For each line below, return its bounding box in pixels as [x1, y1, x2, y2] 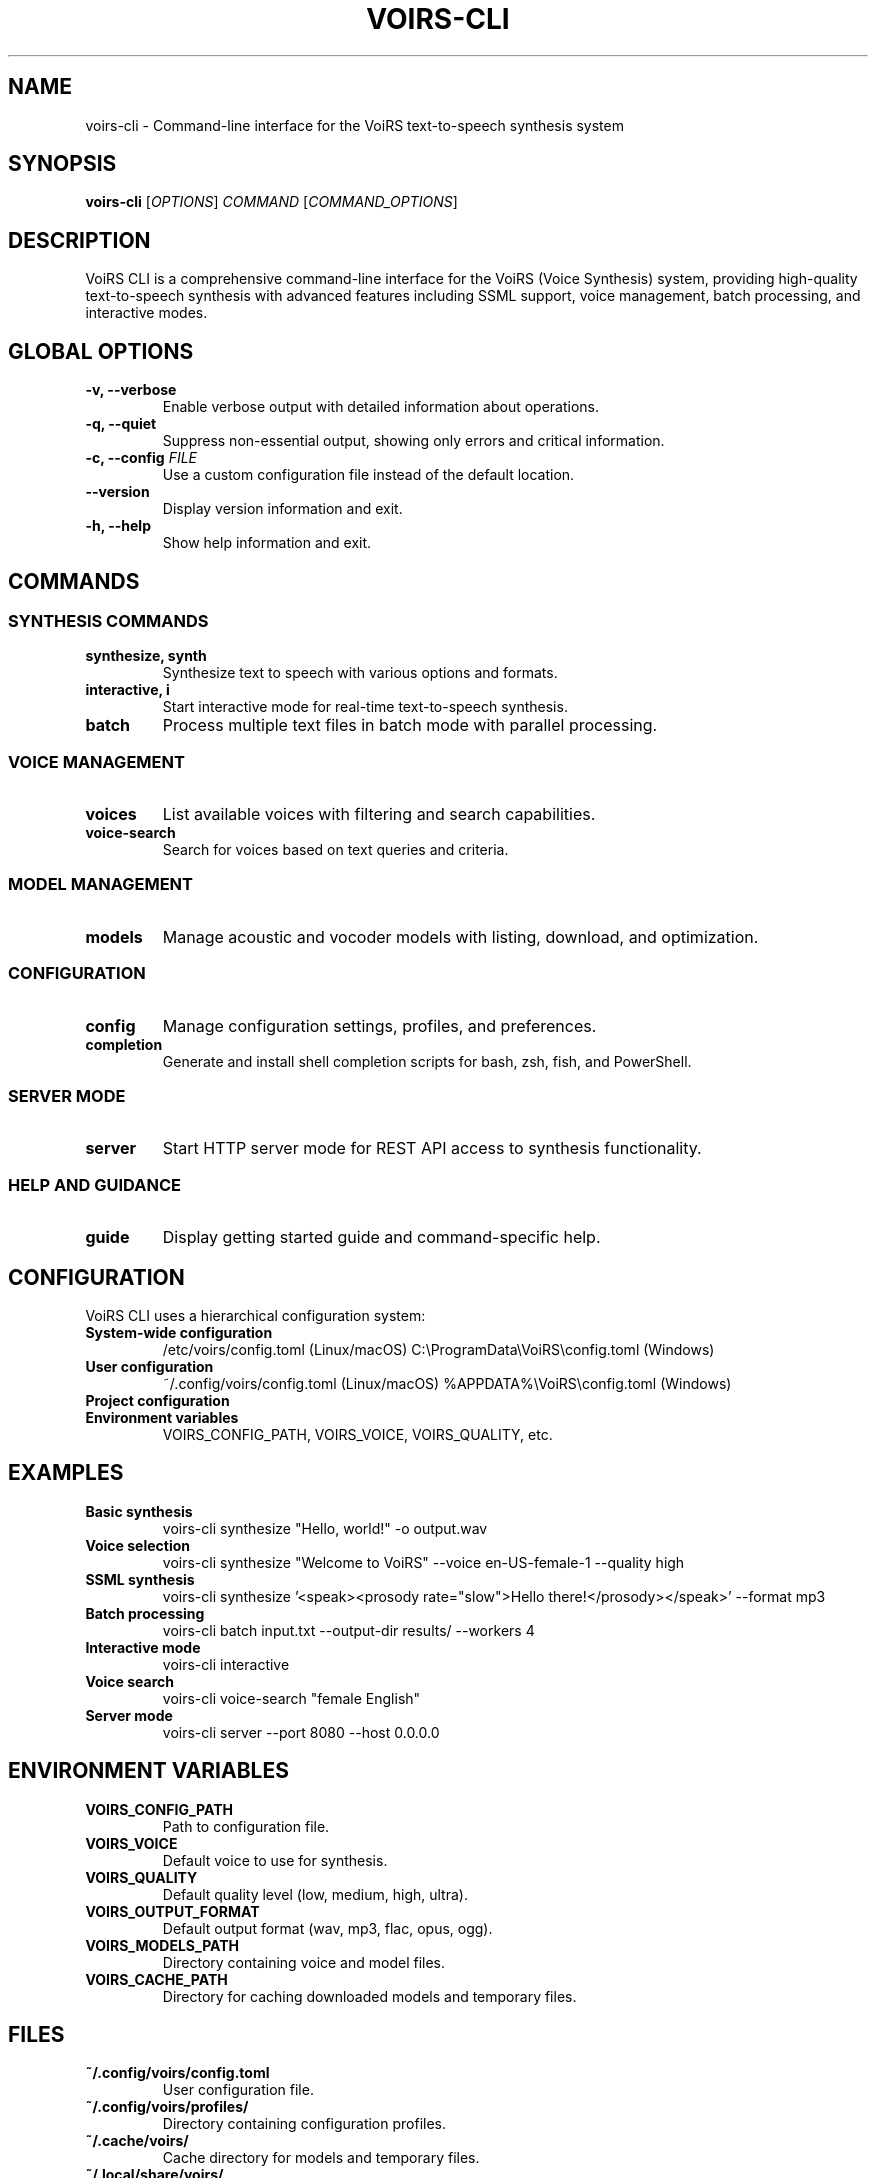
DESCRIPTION [8, 227, 151, 253]
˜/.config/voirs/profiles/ [85, 2098, 249, 2116]
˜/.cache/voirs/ [85, 2132, 189, 2150]
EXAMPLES [8, 1460, 124, 1486]
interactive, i [85, 681, 170, 699]
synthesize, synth [85, 647, 207, 665]
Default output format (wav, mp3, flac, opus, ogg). [162, 1919, 493, 1937]
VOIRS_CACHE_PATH [85, 1970, 228, 1988]
